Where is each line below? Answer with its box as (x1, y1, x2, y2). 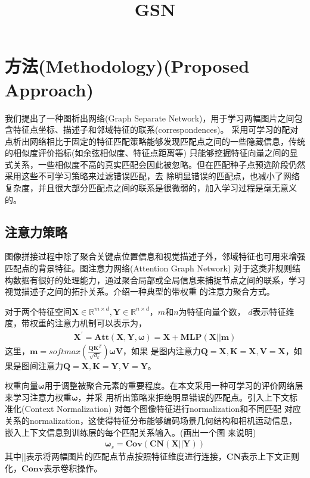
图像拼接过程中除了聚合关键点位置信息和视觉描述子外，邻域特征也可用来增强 (5, 250, 305, 263)
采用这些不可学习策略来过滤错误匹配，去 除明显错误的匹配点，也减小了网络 (5, 170, 300, 182)
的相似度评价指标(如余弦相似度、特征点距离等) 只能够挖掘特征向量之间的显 (5, 146, 298, 159)
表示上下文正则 (241, 450, 300, 463)
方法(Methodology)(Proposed (5, 54, 250, 78)
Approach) (5, 77, 94, 101)
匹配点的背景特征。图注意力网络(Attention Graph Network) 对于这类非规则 (5, 262, 293, 274)
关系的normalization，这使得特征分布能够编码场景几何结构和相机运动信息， (5, 414, 297, 426)
